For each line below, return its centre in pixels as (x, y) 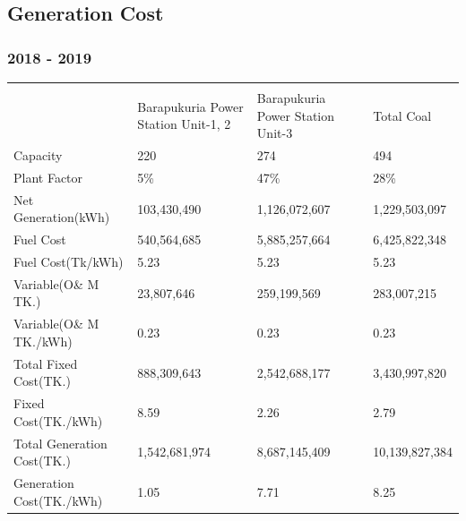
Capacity (38, 155)
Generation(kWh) (62, 217)
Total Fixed (46, 363)
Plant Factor (48, 177)
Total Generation (60, 443)
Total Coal (402, 115)
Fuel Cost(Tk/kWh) (69, 261)
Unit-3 (275, 133)
